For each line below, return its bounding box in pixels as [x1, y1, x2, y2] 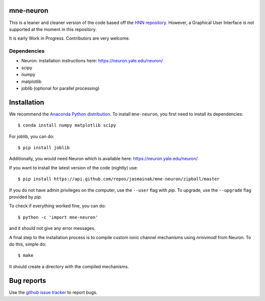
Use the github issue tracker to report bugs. [9, 289, 98, 295]
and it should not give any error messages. [9, 225, 96, 231]
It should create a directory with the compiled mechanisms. [9, 263, 130, 270]
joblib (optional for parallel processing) [21, 85, 100, 91]
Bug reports [9, 276, 47, 285]
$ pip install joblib [18, 145, 70, 151]
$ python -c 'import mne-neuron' [18, 214, 98, 220]
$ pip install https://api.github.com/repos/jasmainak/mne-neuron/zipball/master [18, 176, 220, 182]
